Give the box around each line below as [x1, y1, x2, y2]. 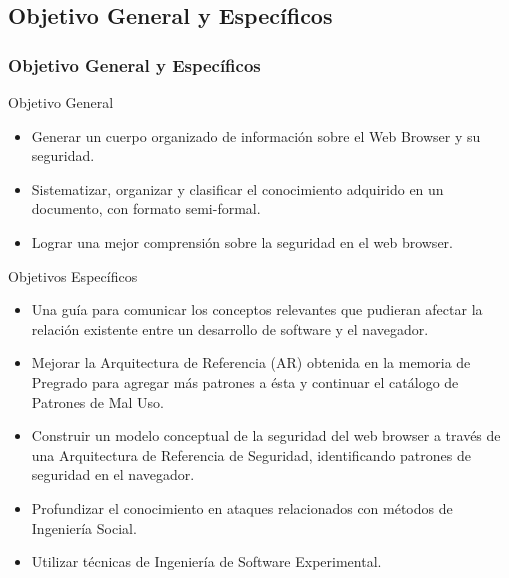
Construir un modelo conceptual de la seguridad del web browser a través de [31, 425, 501, 446]
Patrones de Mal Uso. [31, 391, 165, 412]
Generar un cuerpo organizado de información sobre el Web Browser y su [31, 125, 481, 146]
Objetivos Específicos [8, 265, 138, 286]
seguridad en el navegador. [31, 464, 195, 485]
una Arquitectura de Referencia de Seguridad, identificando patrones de [31, 444, 471, 465]
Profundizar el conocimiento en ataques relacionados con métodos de [31, 497, 453, 518]
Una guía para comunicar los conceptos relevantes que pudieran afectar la [31, 299, 483, 320]
